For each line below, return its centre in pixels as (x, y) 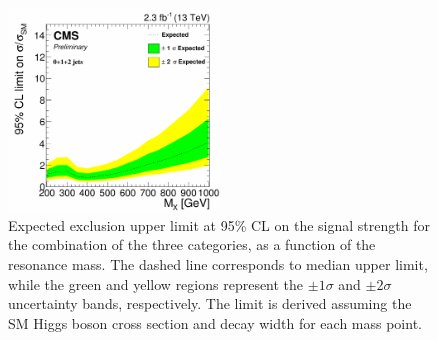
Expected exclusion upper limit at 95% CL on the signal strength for (219, 224)
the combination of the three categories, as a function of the (192, 244)
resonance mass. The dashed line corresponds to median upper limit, (218, 264)
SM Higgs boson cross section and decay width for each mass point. (215, 322)
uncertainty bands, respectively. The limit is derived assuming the (210, 303)
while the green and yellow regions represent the (156, 283)
